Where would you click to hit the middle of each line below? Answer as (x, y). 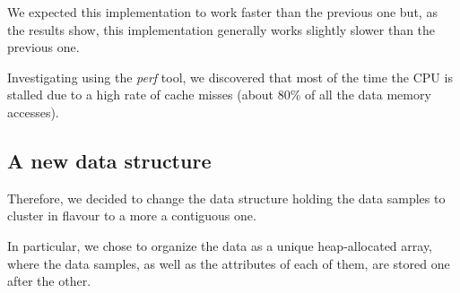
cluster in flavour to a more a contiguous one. (132, 215)
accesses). (33, 112)
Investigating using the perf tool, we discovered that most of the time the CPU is (230, 77)
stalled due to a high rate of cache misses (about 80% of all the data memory (219, 95)
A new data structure (109, 160)
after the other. (49, 281)
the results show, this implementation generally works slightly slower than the (221, 29)
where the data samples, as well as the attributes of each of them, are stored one (229, 263)
